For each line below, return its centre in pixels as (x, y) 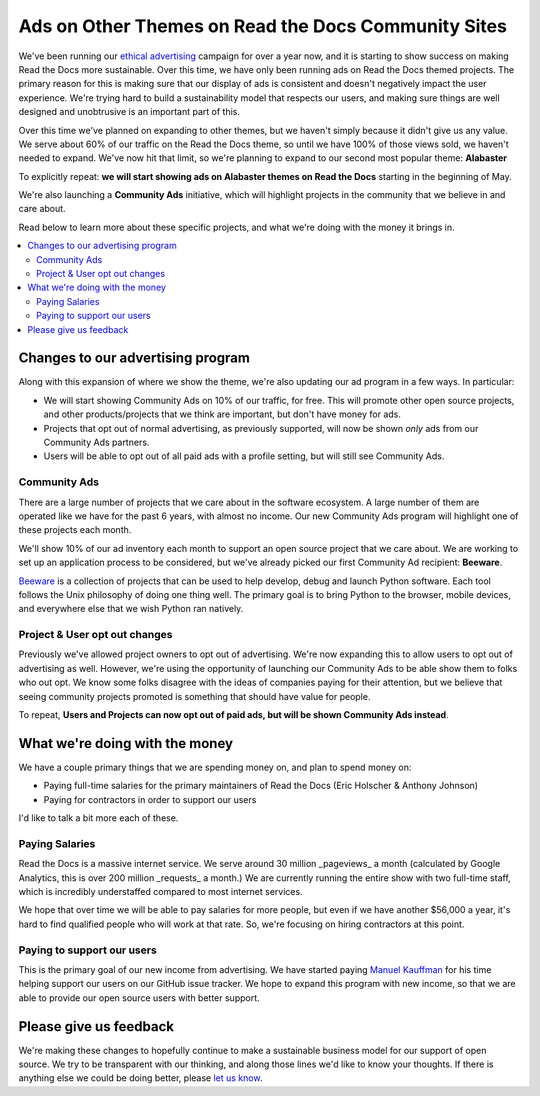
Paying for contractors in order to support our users (150, 799)
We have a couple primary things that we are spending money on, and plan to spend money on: (215, 767)
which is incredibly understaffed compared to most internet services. (161, 892)
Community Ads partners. (96, 442)
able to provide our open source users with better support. (139, 997)
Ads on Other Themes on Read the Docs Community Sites (262, 26)
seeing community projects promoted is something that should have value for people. (194, 696)
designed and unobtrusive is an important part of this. (129, 112)
